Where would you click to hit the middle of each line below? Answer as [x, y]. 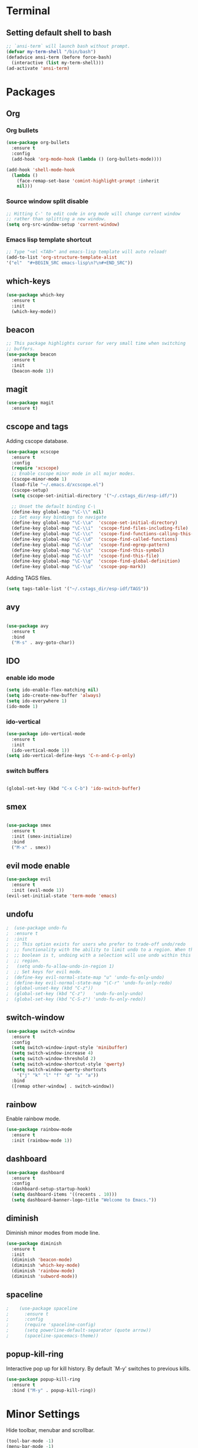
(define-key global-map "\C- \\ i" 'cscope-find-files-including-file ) [100, 529]
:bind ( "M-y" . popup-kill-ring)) [54, 1390]
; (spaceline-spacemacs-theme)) [52, 1336]
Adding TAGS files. [29, 578]
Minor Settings [43, 1414]
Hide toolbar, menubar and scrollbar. [51, 1430]
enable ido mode [30, 677]
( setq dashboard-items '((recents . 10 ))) [64, 1195]
